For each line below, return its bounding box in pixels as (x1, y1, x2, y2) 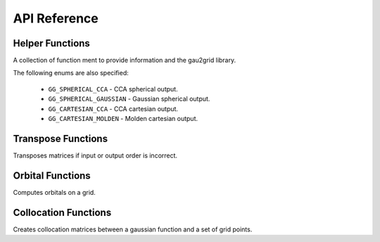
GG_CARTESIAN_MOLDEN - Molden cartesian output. (48, 115, 198, 123)
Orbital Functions (13, 170, 91, 181)
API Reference (13, 11, 99, 26)
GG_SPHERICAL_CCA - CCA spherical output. (48, 84, 179, 93)
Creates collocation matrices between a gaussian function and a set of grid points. (13, 225, 253, 234)
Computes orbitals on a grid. (13, 188, 96, 196)
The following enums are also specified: (13, 69, 129, 77)
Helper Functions (13, 37, 91, 49)
